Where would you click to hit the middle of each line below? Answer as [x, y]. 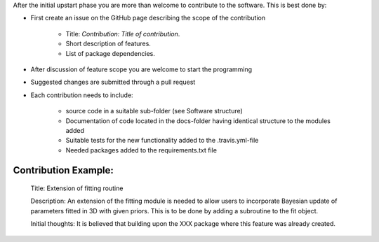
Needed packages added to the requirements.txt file [141, 150]
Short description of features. [108, 44]
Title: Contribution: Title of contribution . [123, 34]
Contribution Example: [63, 170]
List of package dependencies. [111, 53]
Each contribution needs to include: [82, 95]
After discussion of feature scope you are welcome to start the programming [141, 69]
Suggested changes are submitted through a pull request [113, 82]
